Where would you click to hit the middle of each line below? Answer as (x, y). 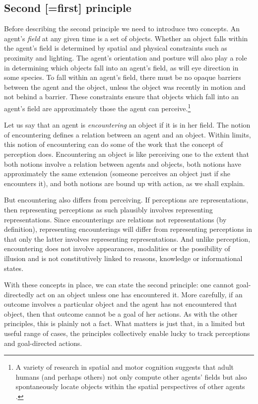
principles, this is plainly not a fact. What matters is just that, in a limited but (125, 323)
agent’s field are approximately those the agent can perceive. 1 (97, 107)
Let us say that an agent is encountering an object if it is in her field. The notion (127, 125)
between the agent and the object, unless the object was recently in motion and (125, 87)
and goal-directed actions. (43, 343)
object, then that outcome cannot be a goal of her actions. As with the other (121, 313)
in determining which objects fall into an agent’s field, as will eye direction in (121, 67)
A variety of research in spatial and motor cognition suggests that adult (125, 367)
